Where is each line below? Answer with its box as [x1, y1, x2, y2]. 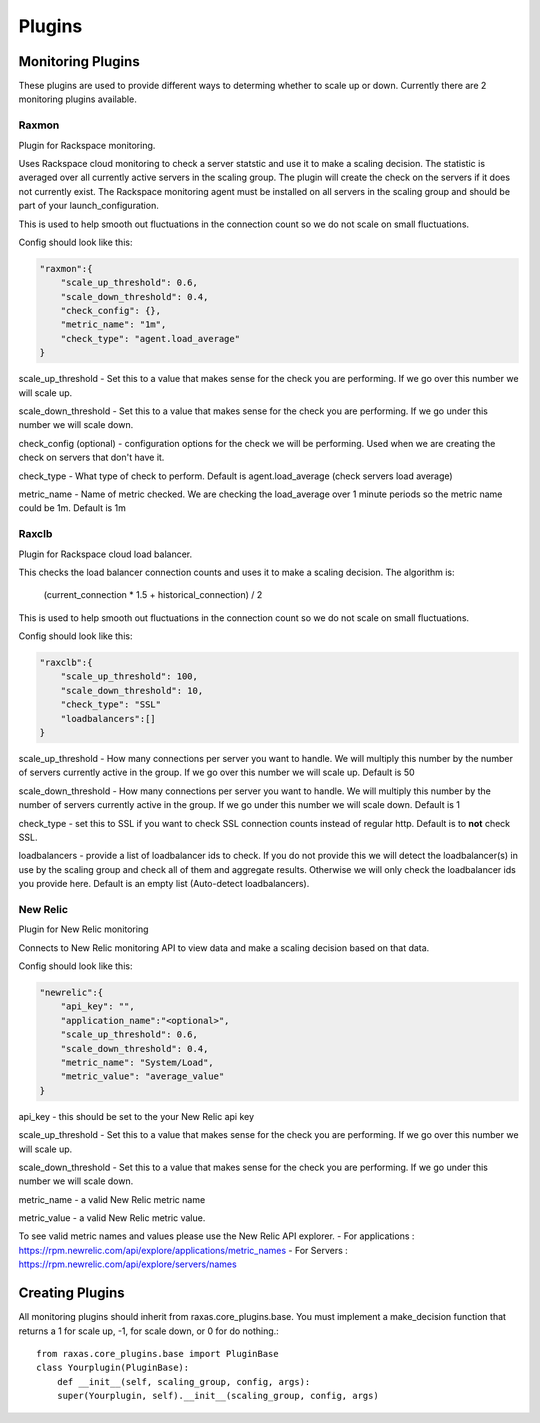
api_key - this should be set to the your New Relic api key [18, 1110, 255, 1122]
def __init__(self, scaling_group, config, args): [56, 1376, 311, 1387]
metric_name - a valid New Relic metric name [18, 1193, 206, 1205]
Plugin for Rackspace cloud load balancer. [18, 548, 193, 560]
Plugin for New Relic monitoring [18, 923, 149, 935]
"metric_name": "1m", [60, 319, 167, 330]
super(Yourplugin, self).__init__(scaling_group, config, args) [56, 1390, 379, 1402]
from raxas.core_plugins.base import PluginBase [36, 1348, 279, 1359]
